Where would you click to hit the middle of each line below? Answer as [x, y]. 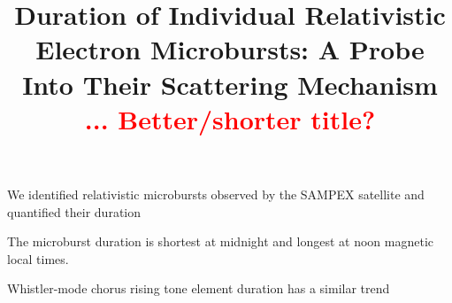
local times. [38, 258]
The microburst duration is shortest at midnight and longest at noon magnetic [221, 241]
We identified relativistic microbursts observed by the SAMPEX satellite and [216, 194]
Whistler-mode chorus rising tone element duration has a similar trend [199, 288]
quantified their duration [74, 211]
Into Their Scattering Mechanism [230, 84]
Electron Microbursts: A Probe [230, 49]
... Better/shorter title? [230, 118]
